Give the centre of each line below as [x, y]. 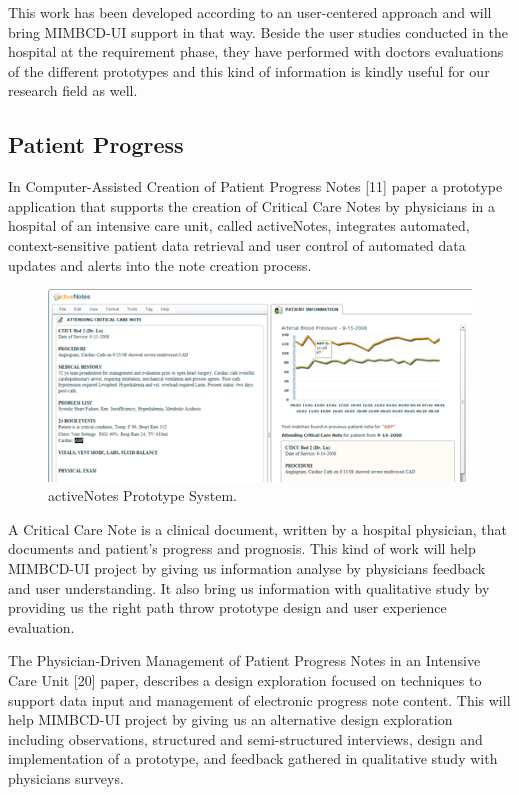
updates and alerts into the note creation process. [160, 264]
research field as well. [73, 90]
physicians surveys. [66, 777]
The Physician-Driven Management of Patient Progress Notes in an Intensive [244, 660]
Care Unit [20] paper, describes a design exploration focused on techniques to [245, 679]
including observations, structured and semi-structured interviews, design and [245, 738]
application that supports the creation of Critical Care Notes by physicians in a [252, 205]
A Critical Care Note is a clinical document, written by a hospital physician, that [257, 528]
